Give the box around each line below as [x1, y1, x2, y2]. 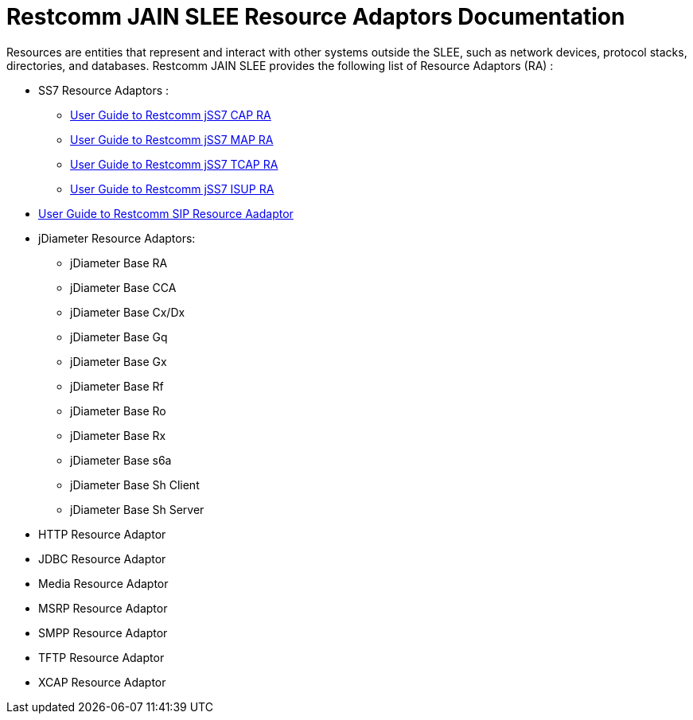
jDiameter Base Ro [70, 403, 166, 418]
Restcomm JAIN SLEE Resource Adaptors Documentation [6, 3, 625, 30]
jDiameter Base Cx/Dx [70, 305, 185, 319]
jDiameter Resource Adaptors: [38, 231, 196, 245]
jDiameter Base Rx [70, 428, 166, 442]
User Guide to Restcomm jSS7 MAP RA [70, 132, 274, 146]
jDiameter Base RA [70, 255, 168, 270]
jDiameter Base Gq [70, 329, 168, 344]
